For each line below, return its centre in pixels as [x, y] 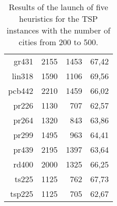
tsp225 [22, 194]
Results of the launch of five [58, 7]
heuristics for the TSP [58, 19]
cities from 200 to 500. [58, 42]
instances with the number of [58, 30]
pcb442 [21, 91]
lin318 [23, 76]
